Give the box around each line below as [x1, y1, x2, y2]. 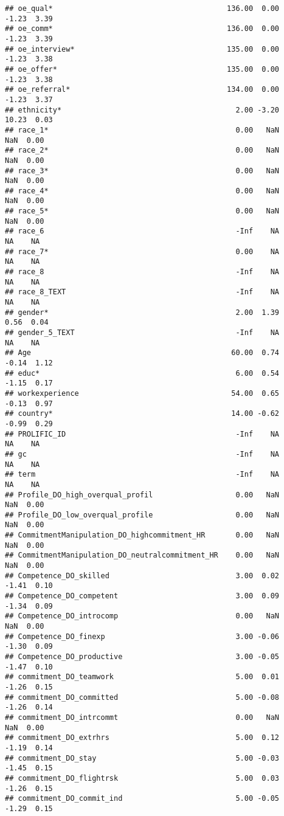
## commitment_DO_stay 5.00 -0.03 [5, 753, 280, 762]
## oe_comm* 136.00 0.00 [5, 24, 280, 33]
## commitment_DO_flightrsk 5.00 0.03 [5, 773, 280, 783]
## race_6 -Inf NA [5, 227, 280, 236]
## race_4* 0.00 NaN [5, 186, 280, 195]
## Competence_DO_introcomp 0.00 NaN [5, 612, 280, 621]
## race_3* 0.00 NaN [5, 166, 280, 175]
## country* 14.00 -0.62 [5, 409, 280, 418]
